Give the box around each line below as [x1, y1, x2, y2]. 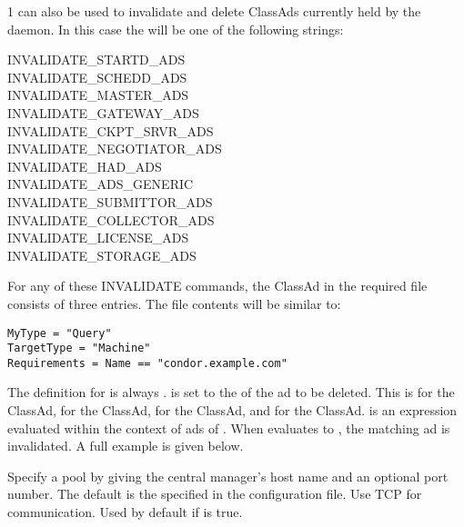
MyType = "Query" [7, 326, 112, 340]
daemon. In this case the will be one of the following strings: [7, 19, 344, 38]
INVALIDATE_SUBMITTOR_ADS [7, 192, 213, 211]
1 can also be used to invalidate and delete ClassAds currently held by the [7, 2, 421, 20]
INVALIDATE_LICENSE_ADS [7, 228, 189, 247]
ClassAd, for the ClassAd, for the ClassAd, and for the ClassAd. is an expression [7, 401, 458, 420]
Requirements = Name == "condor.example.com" [7, 356, 287, 370]
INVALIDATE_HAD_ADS [7, 156, 162, 175]
